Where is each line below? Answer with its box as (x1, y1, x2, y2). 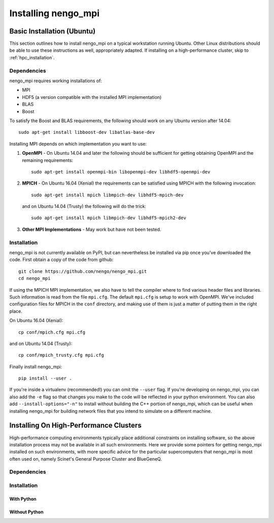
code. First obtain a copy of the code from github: (9, 257, 114, 263)
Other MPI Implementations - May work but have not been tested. (22, 226, 161, 232)
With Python (9, 496, 37, 502)
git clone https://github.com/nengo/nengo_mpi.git (18, 268, 147, 274)
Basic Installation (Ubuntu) (9, 27, 96, 36)
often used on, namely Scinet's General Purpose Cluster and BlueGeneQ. (9, 456, 162, 462)
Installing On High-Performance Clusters (9, 421, 142, 430)
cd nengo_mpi (18, 275, 51, 282)
